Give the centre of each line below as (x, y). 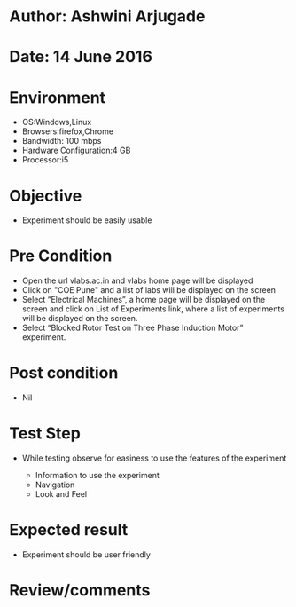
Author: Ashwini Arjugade (107, 16)
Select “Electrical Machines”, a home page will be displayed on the (144, 300)
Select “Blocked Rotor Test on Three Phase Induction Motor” (132, 328)
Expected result (69, 530)
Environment (58, 97)
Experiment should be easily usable (87, 220)
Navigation (55, 485)
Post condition (64, 373)
